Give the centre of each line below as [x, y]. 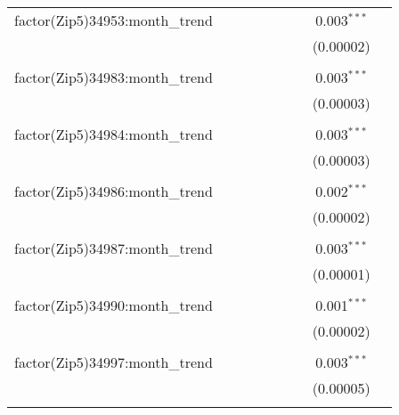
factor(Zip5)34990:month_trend [114, 305]
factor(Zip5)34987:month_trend [114, 248]
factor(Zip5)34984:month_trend [114, 134]
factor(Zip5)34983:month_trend [114, 77]
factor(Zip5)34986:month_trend [114, 191]
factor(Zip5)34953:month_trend [114, 20]
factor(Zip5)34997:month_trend [114, 362]
